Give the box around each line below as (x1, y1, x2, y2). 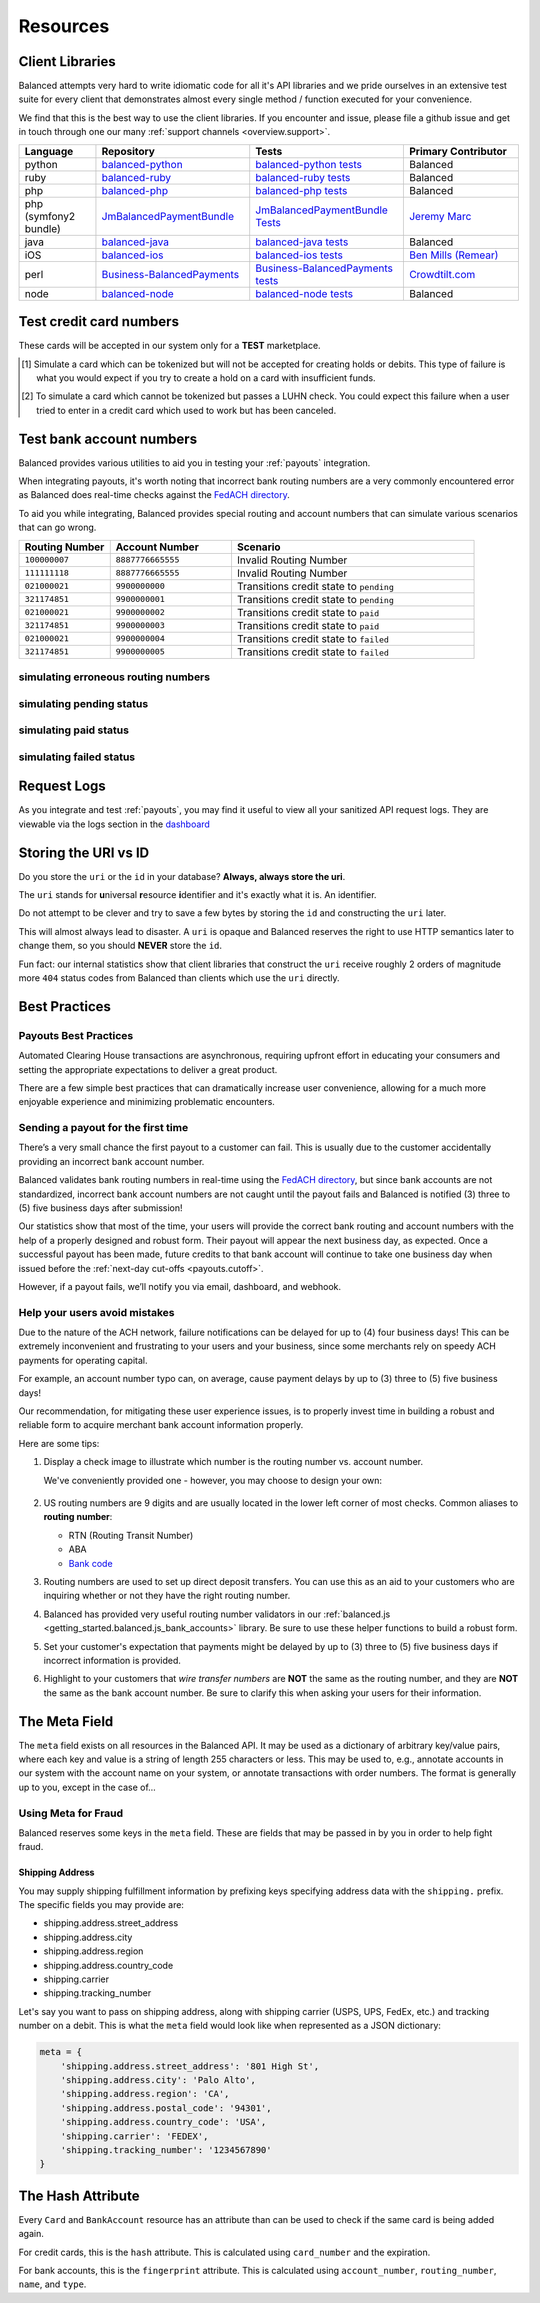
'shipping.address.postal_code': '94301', (60, 2102, 272, 2114)
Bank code (68, 1557, 114, 1569)
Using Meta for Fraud (18, 1806, 124, 1820)
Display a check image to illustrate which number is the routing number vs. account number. (43, 1456, 424, 1468)
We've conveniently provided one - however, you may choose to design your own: (43, 1474, 383, 1486)
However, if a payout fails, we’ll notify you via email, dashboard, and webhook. (18, 1280, 342, 1292)
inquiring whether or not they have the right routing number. (43, 1590, 291, 1602)
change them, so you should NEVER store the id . (18, 940, 223, 952)
